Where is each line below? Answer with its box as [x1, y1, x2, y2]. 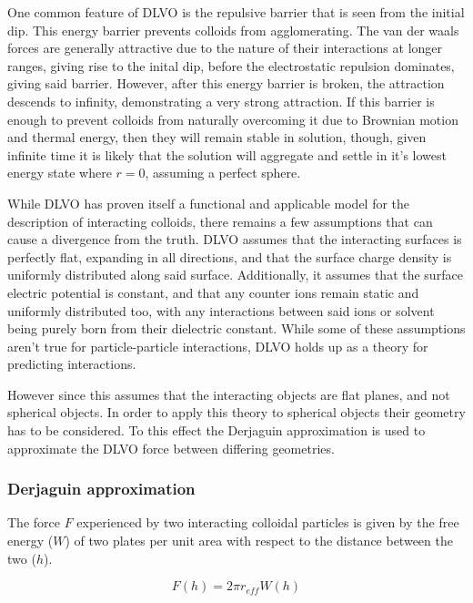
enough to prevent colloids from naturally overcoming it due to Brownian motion [7, 109, 458, 128]
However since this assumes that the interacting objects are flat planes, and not [7, 384, 450, 404]
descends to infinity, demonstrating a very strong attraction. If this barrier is [7, 91, 435, 110]
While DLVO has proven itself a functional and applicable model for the [7, 193, 410, 212]
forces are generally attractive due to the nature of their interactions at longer [7, 38, 443, 57]
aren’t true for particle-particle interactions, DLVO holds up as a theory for [7, 336, 428, 355]
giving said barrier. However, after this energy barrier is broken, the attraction [7, 74, 445, 93]
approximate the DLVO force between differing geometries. [7, 438, 335, 457]
